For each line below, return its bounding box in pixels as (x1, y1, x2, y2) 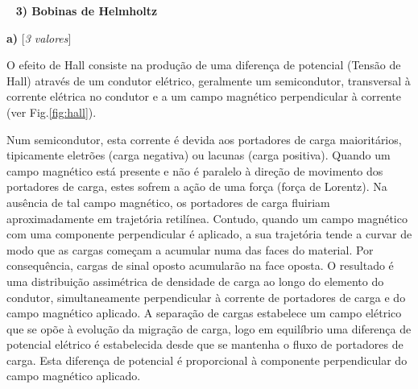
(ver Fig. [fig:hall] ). (6, 103, 97, 120)
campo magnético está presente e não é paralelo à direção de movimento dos (6, 162, 383, 179)
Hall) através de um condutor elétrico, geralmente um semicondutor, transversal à (6, 72, 411, 89)
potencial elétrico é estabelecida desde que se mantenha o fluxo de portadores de (6, 336, 404, 353)
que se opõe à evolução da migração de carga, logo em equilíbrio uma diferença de (6, 320, 412, 337)
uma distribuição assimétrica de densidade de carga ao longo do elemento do (6, 272, 384, 289)
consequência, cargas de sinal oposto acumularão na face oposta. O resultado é (6, 257, 394, 274)
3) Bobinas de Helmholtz (15, 2, 158, 19)
